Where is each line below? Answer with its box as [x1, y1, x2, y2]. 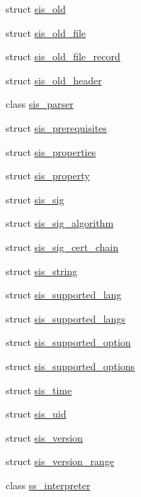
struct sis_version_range [6, 454, 114, 469]
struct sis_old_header [6, 72, 102, 87]
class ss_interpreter [6, 477, 91, 492]
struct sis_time [6, 382, 72, 397]
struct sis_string [6, 263, 78, 278]
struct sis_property [6, 168, 90, 183]
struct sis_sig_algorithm [6, 216, 114, 230]
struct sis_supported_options [6, 358, 135, 373]
